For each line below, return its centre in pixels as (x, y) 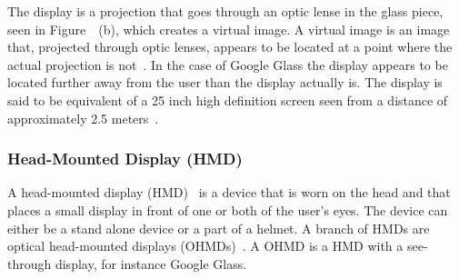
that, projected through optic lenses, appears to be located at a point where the (230, 47)
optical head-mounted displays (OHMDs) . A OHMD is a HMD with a (205, 246)
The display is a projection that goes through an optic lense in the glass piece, (225, 11)
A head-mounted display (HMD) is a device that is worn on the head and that (229, 192)
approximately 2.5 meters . (83, 118)
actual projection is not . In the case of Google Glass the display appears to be (228, 64)
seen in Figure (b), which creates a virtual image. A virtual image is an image (229, 29)
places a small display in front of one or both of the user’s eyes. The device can (228, 209)
